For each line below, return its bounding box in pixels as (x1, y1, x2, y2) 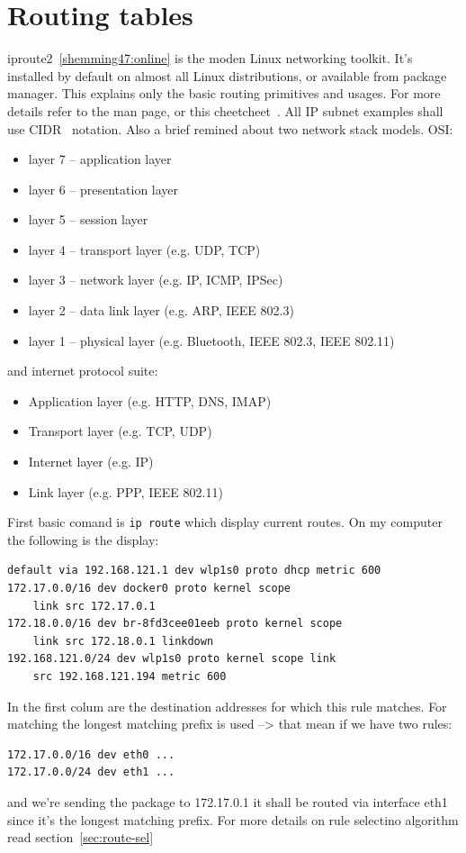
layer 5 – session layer (28, 210, 148, 229)
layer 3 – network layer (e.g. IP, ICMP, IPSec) (28, 270, 283, 289)
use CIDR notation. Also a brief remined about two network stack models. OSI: (7, 119, 453, 138)
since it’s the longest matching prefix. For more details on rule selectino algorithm (7, 810, 459, 829)
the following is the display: (7, 530, 159, 549)
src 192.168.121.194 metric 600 (32, 670, 227, 684)
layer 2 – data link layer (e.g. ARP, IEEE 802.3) (28, 301, 294, 320)
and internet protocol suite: (7, 361, 158, 380)
